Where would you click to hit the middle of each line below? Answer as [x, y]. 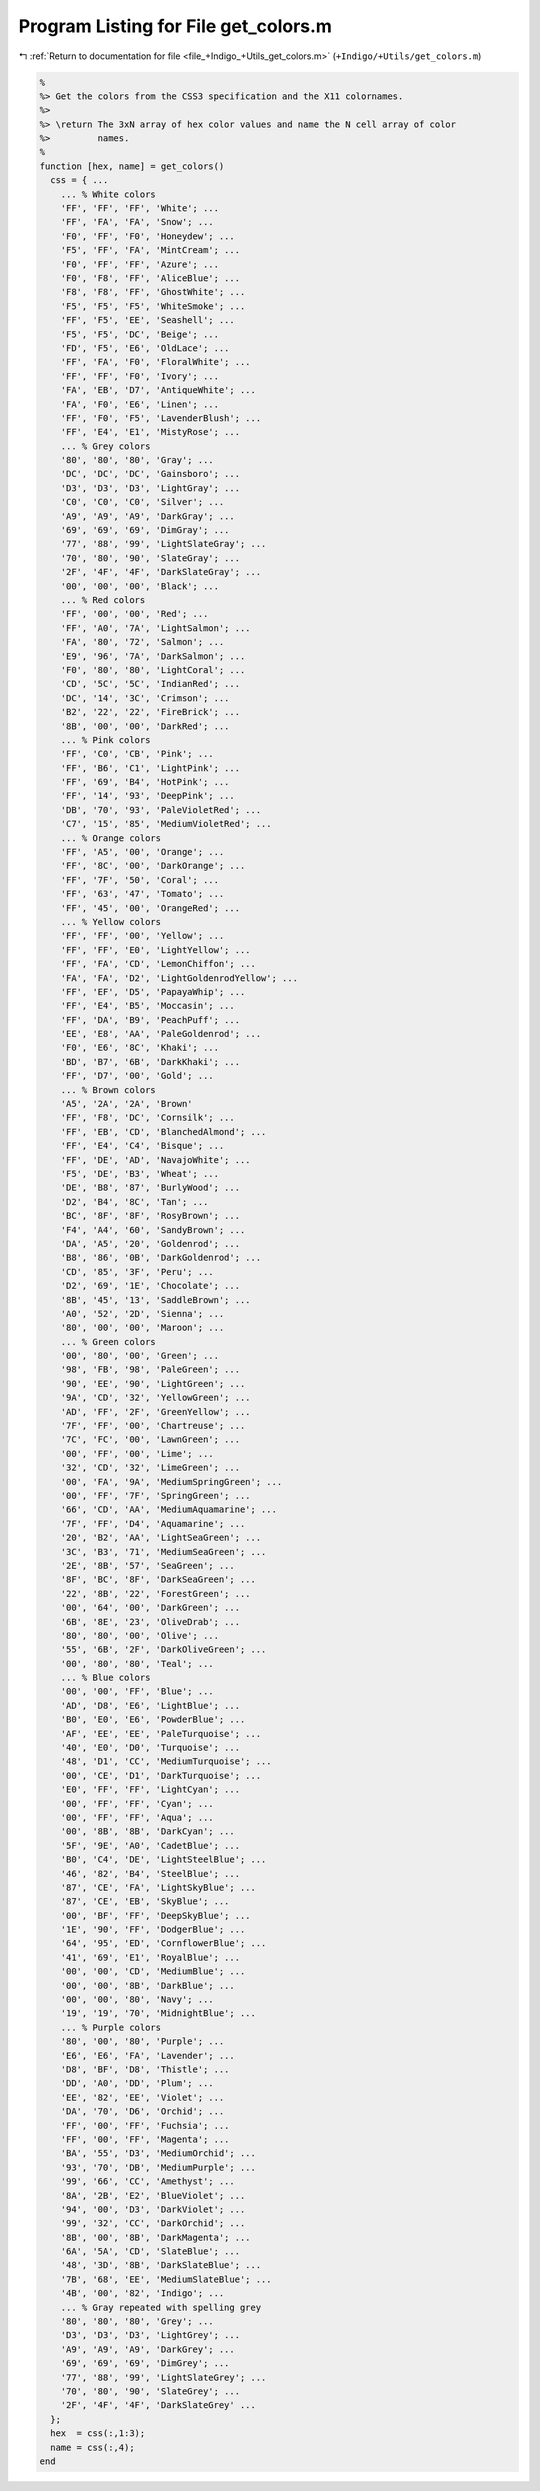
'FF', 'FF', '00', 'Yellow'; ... [142, 936]
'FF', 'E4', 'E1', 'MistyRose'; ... [150, 432]
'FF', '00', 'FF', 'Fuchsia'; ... [145, 2125]
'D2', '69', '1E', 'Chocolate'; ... [150, 1286]
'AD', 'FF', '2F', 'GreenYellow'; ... [155, 1411]
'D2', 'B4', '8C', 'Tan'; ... [134, 1201]
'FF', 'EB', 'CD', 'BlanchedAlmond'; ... [163, 1131]
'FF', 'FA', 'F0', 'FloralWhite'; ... [155, 362]
